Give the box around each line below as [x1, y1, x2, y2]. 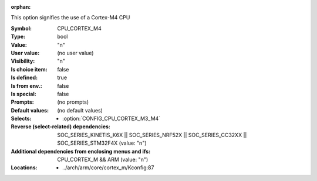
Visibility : [11, 57, 35, 64]
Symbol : [11, 25, 32, 32]
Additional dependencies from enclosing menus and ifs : [11, 148, 151, 155]
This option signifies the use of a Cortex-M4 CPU [11, 14, 130, 21]
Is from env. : [11, 82, 42, 89]
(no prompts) [57, 98, 89, 105]
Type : [11, 33, 26, 40]
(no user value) [57, 49, 94, 56]
